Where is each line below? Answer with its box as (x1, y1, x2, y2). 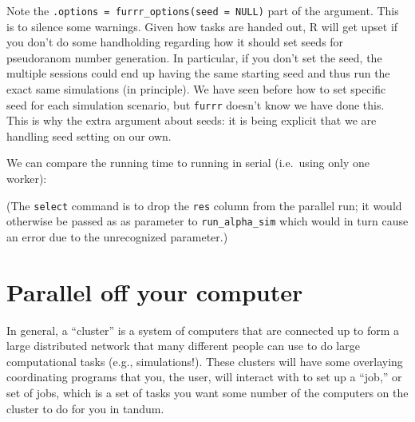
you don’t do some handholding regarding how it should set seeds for (6, 34, 344, 50)
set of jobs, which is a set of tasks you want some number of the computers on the (6, 384, 409, 401)
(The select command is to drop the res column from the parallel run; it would (6, 197, 402, 213)
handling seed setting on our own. (6, 127, 172, 144)
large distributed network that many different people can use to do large (6, 337, 360, 354)
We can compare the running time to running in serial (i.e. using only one (6, 154, 370, 171)
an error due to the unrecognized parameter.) (6, 228, 228, 245)
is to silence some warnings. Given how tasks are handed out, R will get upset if (6, 18, 398, 34)
